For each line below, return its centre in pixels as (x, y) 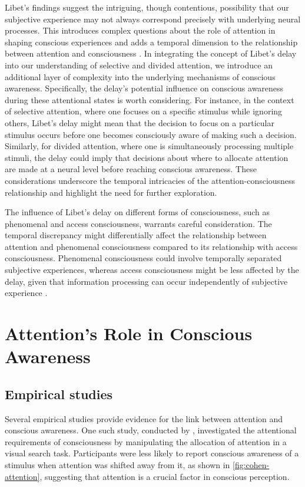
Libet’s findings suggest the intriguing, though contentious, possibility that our (147, 7)
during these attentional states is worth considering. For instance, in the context (150, 99)
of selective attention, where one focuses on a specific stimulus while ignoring (144, 111)
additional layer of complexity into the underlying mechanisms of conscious (140, 76)
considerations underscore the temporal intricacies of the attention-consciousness (150, 180)
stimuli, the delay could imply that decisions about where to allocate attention (147, 157)
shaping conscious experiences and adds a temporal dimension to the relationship (151, 42)
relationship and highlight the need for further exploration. (111, 192)
